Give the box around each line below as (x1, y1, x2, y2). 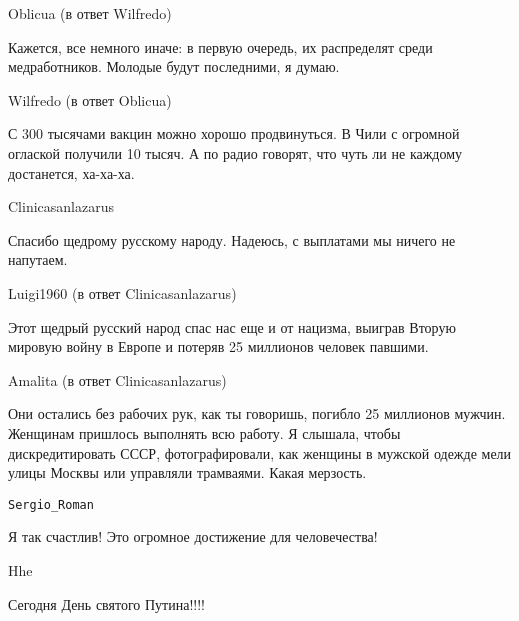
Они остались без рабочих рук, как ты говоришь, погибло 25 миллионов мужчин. (8, 403, 506, 424)
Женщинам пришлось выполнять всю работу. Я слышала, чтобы (8, 422, 401, 443)
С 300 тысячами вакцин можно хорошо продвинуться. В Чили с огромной (8, 123, 460, 144)
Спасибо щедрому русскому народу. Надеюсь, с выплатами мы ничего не (8, 229, 456, 250)
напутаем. (8, 249, 68, 270)
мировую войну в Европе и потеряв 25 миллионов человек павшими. (8, 336, 429, 357)
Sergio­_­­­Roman (8, 497, 94, 512)
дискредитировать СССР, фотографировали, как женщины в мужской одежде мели (8, 442, 512, 463)
